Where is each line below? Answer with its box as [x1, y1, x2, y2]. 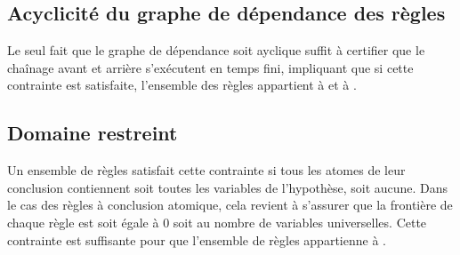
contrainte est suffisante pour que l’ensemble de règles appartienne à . [7, 230, 386, 249]
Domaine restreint [7, 119, 178, 147]
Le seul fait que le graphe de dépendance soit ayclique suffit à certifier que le [7, 41, 425, 60]
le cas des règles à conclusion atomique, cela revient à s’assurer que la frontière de [7, 195, 453, 214]
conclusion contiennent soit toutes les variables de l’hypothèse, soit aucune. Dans [7, 178, 448, 196]
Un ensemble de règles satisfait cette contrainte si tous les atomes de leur [7, 161, 406, 179]
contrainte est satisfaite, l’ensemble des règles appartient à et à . [7, 76, 357, 94]
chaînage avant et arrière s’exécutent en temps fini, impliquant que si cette [7, 58, 414, 76]
